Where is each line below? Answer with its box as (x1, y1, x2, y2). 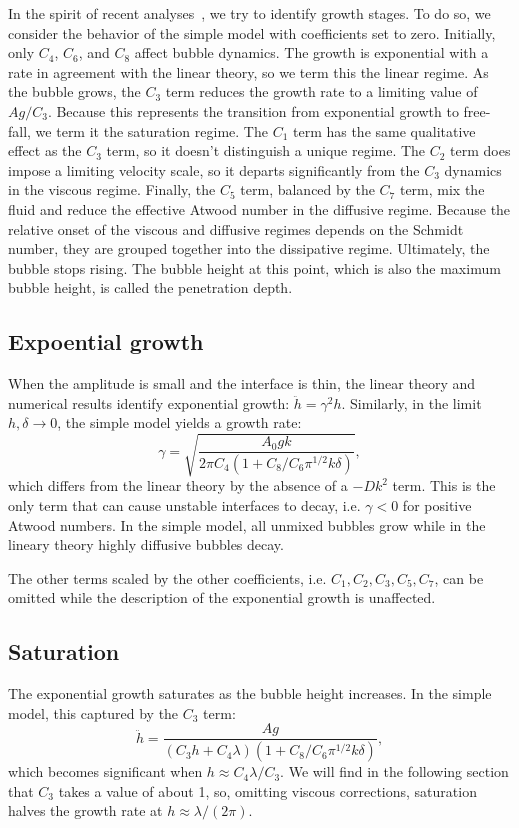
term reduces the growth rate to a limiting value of (165, 81, 478, 102)
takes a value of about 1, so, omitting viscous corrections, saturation (58, 780, 477, 801)
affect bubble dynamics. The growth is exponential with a (134, 42, 489, 63)
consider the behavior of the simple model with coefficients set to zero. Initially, (8, 22, 496, 43)
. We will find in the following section (280, 761, 509, 782)
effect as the (8, 140, 82, 161)
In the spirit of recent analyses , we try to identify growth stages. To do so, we (8, 3, 491, 23)
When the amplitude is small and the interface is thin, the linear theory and (8, 373, 476, 394)
